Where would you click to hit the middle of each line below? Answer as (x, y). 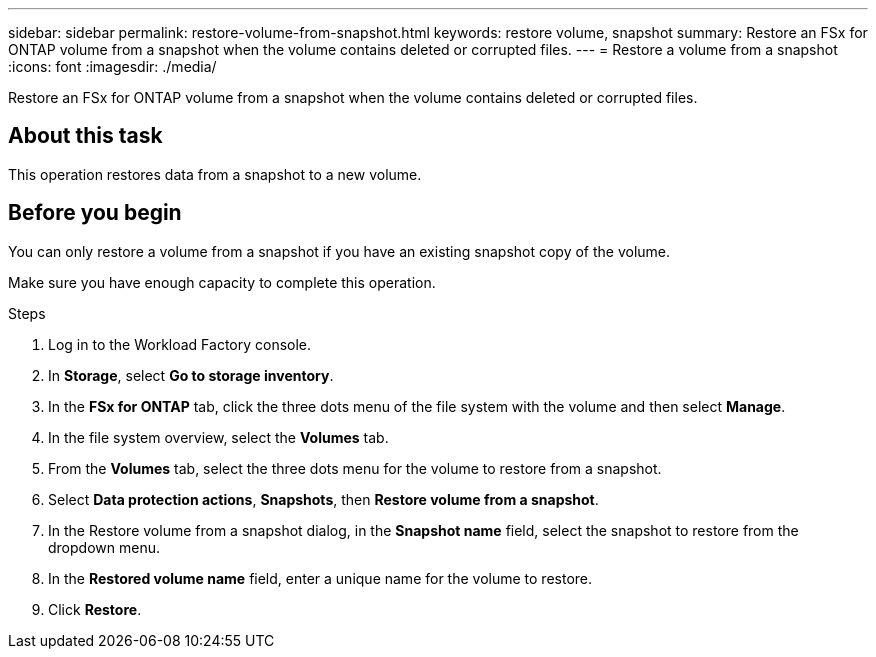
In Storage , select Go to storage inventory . (191, 375)
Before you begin (95, 213)
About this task (85, 136)
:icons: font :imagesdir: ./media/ (112, 66)
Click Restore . (95, 609)
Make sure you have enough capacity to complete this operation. (222, 282)
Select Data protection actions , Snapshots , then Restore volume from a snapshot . (323, 499)
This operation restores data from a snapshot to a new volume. (215, 174)
